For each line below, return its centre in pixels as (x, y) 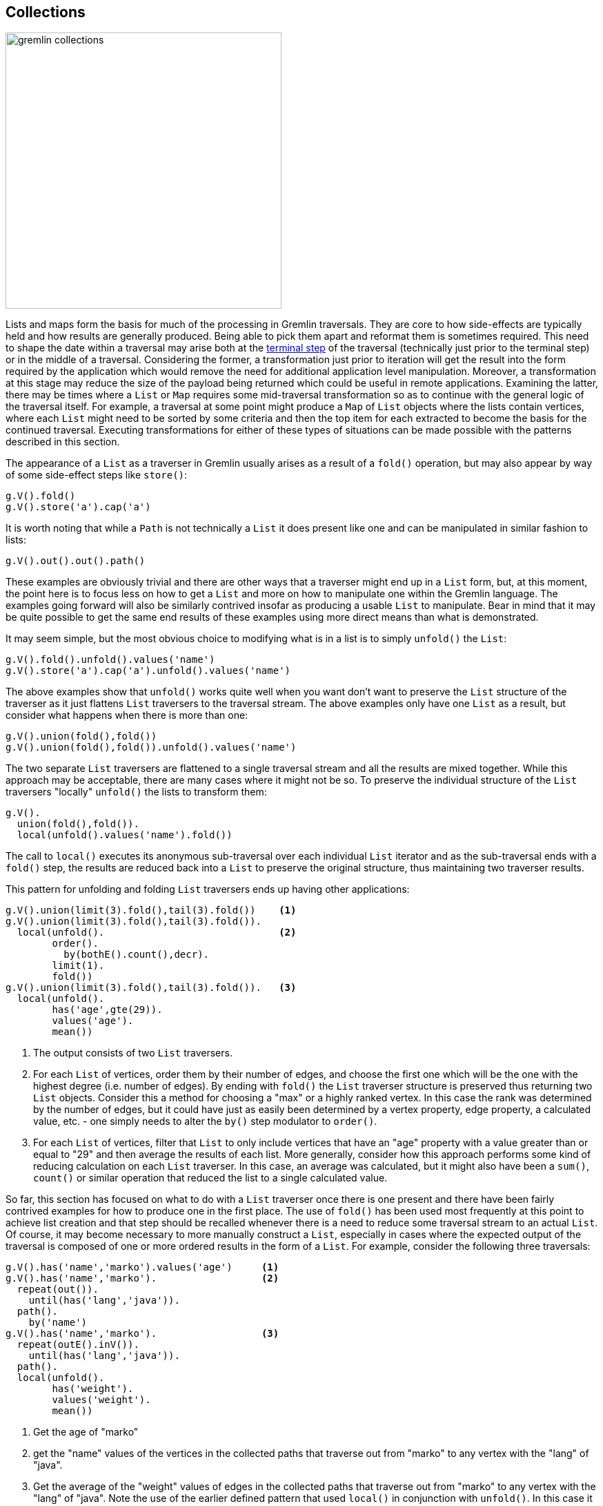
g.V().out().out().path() (76, 561)
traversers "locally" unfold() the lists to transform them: (136, 792)
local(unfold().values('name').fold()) (125, 835)
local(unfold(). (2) (157, 933)
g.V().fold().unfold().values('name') (110, 660)
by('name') (58, 1323)
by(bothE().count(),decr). (137, 955)
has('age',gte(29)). (107, 1010)
